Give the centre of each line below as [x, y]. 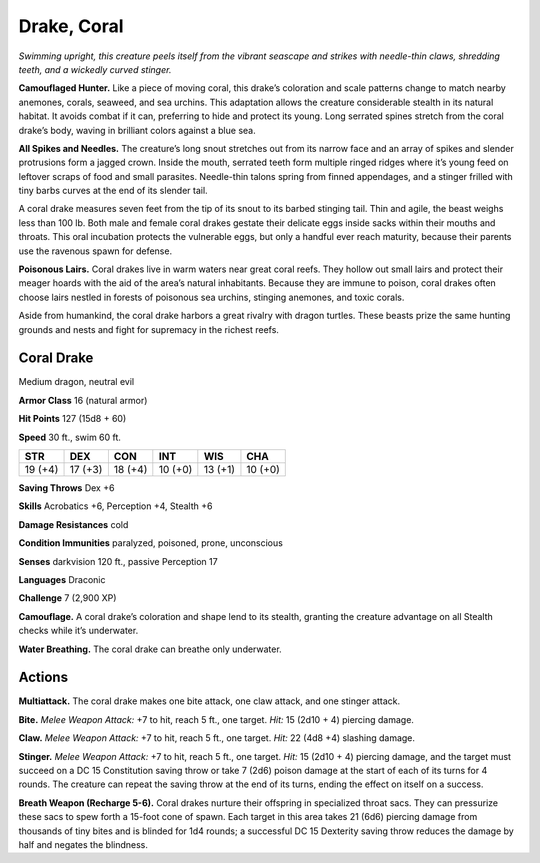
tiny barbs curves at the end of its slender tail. [113, 191]
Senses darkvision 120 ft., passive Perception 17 [118, 561]
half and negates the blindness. [83, 844]
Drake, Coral [71, 26]
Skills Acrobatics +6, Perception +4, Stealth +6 [115, 506]
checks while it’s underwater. [78, 631]
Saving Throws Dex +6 [66, 488]
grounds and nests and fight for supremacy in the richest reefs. [149, 329]
